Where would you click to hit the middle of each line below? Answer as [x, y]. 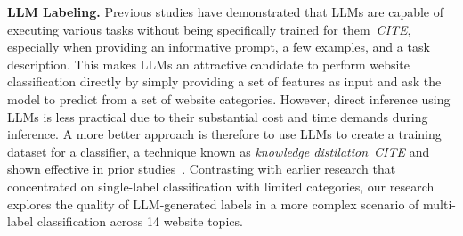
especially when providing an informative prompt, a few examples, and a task [219, 47]
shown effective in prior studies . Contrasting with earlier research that [202, 169]
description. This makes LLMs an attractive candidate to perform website [209, 64]
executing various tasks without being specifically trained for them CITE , [209, 29]
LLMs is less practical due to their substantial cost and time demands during [218, 116]
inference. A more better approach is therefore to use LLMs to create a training [224, 134]
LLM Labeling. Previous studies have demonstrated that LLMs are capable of [226, 12]
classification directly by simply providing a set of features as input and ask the [224, 81]
